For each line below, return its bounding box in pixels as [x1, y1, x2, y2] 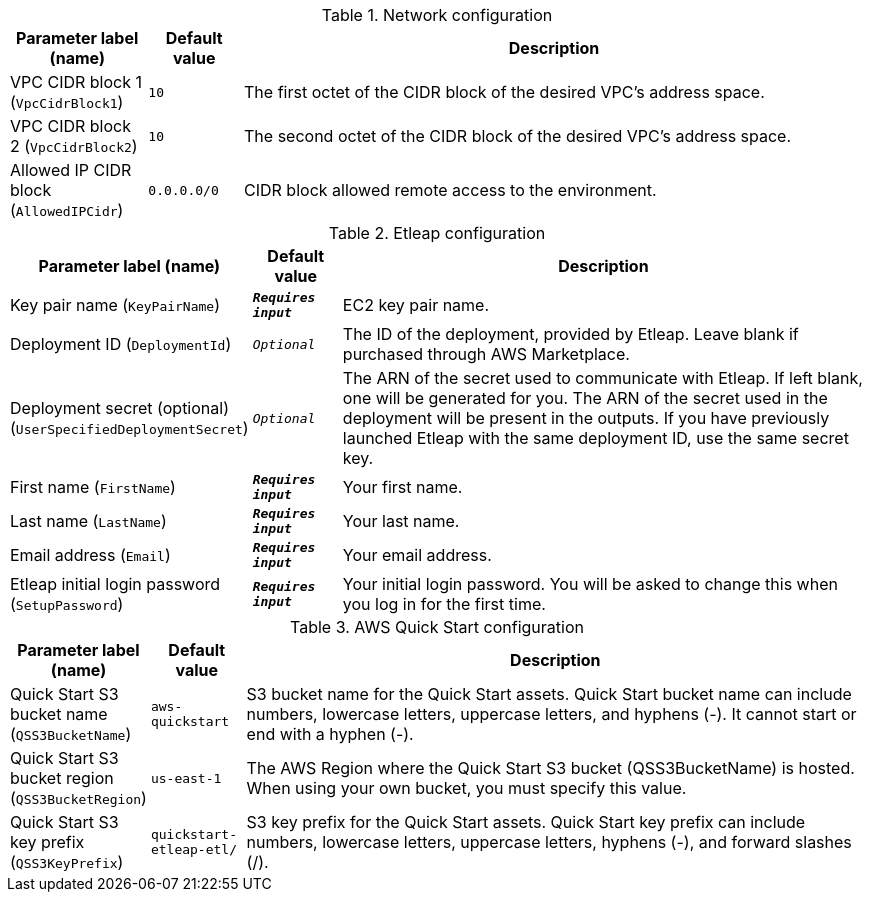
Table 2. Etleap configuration [328, 223, 546, 243]
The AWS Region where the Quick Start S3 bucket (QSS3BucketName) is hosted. [246, 758, 855, 778]
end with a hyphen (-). [246, 724, 414, 744]
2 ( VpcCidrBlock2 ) [10, 136, 138, 156]
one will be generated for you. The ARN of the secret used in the [342, 388, 828, 408]
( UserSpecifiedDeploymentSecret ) [10, 418, 249, 438]
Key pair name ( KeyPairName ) [10, 295, 221, 315]
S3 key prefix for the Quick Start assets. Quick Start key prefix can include [246, 812, 806, 832]
